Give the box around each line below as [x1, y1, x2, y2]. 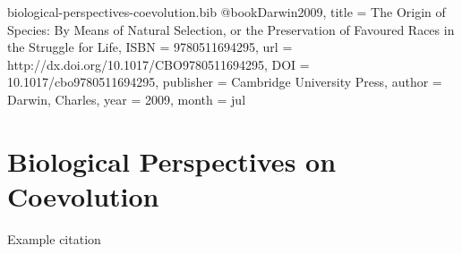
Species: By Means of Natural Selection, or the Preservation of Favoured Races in [7, 20, 455, 38]
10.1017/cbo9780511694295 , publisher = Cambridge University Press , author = [7, 72, 442, 91]
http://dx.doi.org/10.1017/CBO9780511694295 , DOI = [7, 55, 310, 73]
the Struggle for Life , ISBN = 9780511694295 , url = [7, 38, 293, 56]
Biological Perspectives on [7, 142, 337, 179]
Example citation [7, 229, 101, 248]
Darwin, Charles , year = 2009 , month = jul [7, 89, 246, 108]
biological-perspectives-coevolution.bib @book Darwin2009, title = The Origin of [7, 3, 446, 21]
